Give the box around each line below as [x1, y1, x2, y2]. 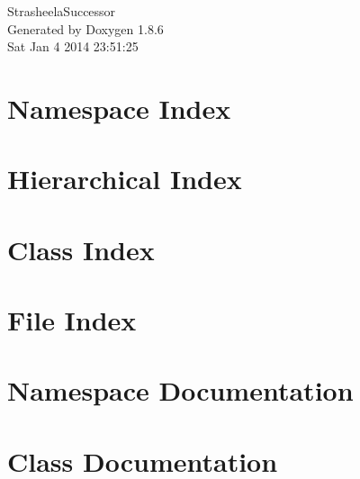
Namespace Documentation [7, 372, 354, 409]
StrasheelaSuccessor [7, 2, 116, 20]
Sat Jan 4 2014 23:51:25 [7, 37, 139, 56]
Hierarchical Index [7, 160, 242, 197]
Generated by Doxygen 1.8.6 [7, 19, 164, 38]
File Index [7, 302, 137, 339]
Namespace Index [7, 89, 231, 126]
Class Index [7, 230, 155, 267]
